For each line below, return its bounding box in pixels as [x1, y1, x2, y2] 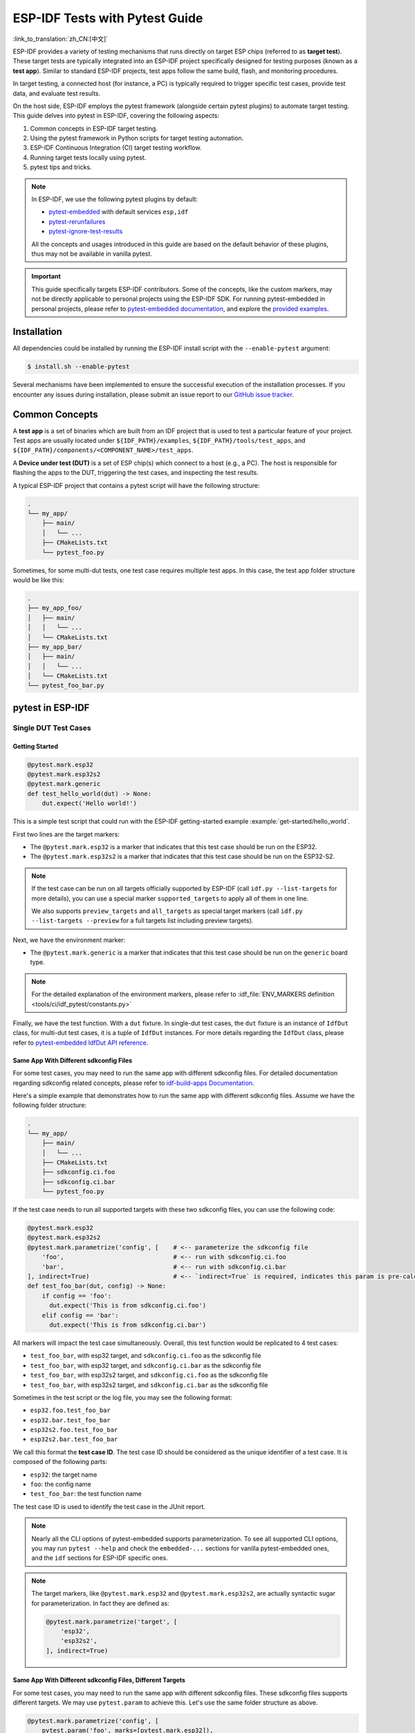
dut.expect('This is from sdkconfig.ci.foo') [49, 1302, 207, 1309]
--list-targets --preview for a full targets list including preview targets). [31, 916, 254, 925]
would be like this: [12, 575, 65, 584]
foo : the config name [30, 1480, 91, 1488]
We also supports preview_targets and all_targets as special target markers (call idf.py [31, 907, 304, 915]
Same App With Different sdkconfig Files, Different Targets [12, 1676, 186, 1684]
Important [31, 272, 62, 281]
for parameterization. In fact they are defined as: [31, 1599, 169, 1608]
